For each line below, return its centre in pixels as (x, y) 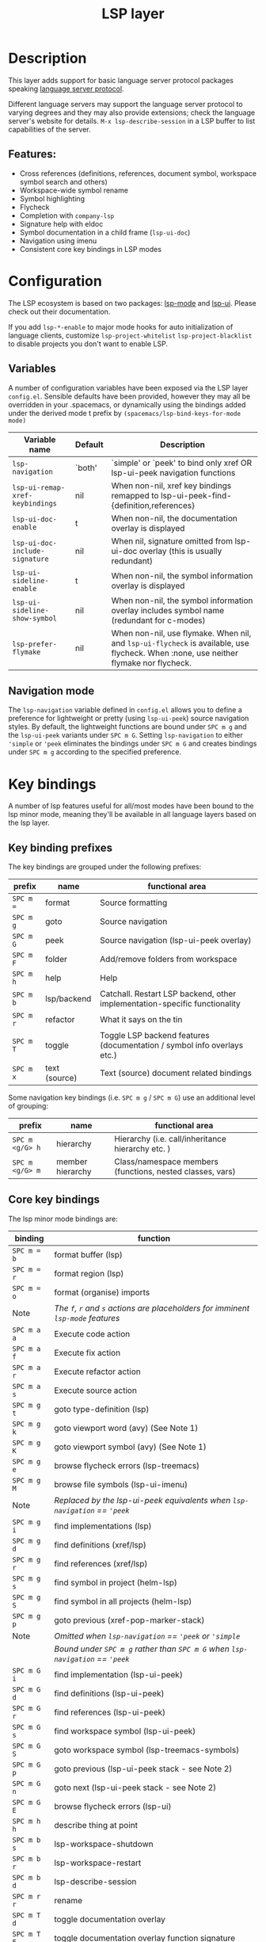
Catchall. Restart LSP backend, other (168, 994)
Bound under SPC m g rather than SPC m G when (142, 1649)
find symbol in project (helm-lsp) (116, 1582)
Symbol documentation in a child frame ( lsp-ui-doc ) (105, 232)
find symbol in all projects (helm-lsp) (123, 1601)
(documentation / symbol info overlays (172, 1045)
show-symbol (35, 618)
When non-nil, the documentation (174, 518)
